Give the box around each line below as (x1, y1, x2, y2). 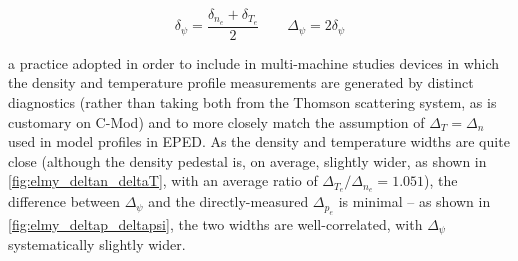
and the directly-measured (148, 191, 309, 212)
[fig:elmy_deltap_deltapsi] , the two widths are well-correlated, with (8, 213, 423, 234)
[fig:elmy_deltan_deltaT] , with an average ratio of (8, 170, 318, 191)
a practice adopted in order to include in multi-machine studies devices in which (8, 52, 500, 73)
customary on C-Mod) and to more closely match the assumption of (8, 111, 425, 132)
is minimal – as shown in (338, 191, 491, 212)
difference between (8, 191, 121, 212)
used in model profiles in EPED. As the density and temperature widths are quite (8, 131, 510, 152)
